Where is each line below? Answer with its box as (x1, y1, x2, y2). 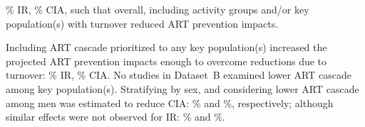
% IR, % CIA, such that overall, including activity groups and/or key (6, 2, 309, 16)
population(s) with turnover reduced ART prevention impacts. (6, 16, 279, 31)
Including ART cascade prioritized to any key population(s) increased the (6, 40, 327, 55)
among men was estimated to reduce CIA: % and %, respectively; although (6, 95, 334, 110)
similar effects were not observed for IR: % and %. (6, 109, 225, 124)
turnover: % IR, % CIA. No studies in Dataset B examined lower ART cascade (6, 67, 351, 82)
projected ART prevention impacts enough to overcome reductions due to (6, 53, 327, 68)
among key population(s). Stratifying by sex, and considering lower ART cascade (6, 81, 359, 96)
